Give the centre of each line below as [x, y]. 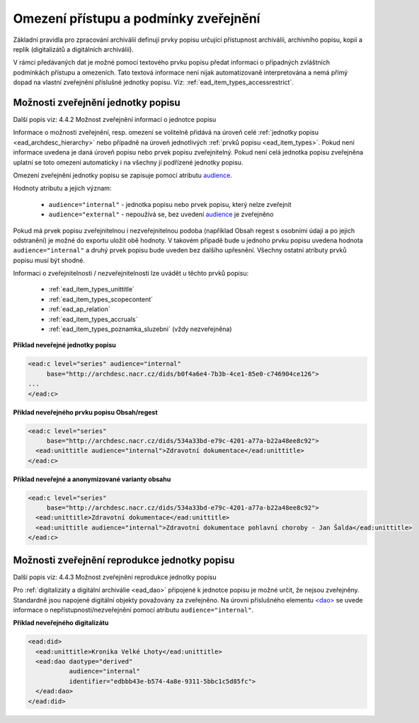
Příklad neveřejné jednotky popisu [64, 345]
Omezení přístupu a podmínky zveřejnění [137, 18]
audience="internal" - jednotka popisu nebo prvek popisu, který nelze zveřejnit [170, 204]
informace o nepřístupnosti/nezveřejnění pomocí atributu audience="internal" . [133, 610]
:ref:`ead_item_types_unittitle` [91, 289]
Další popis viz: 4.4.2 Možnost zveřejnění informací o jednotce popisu [115, 120]
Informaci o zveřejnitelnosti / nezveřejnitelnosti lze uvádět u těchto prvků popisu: [131, 274]
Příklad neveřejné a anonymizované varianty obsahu [92, 479]
